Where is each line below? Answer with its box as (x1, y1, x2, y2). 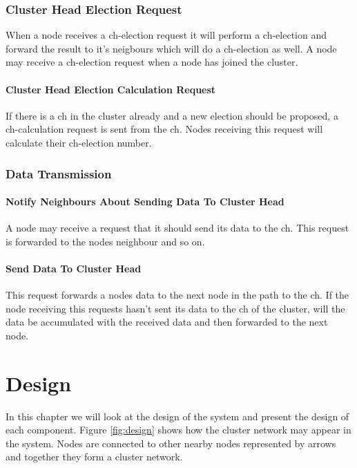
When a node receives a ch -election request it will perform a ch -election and (6, 28, 327, 42)
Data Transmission (6, 165, 112, 182)
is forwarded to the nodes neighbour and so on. (6, 234, 205, 248)
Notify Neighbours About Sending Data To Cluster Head (6, 194, 284, 209)
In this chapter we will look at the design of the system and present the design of (6, 409, 349, 423)
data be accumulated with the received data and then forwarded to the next (6, 315, 328, 329)
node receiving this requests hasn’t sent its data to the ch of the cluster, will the (6, 301, 345, 315)
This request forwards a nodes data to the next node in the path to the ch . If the (6, 288, 349, 302)
